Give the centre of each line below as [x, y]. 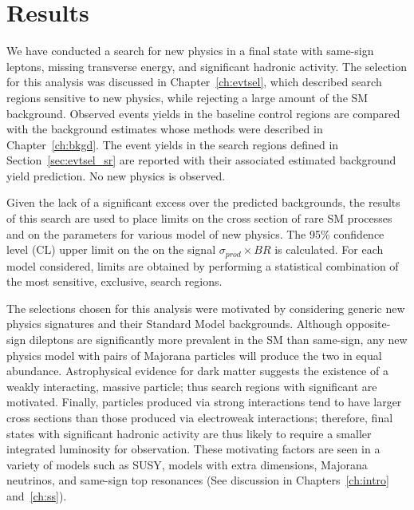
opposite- [368, 324]
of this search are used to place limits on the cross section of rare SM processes [199, 218]
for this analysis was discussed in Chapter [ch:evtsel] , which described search [194, 82]
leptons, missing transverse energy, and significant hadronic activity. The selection [207, 66]
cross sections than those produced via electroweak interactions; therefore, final [200, 418]
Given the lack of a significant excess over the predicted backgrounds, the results [203, 202]
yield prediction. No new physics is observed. [116, 175]
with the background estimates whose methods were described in [165, 129]
